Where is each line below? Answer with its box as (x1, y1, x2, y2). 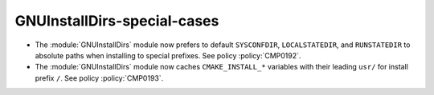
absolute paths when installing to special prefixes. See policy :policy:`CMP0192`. (35, 50, 301, 60)
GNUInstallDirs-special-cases (14, 12, 219, 30)
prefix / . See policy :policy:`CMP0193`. (35, 73, 164, 83)
